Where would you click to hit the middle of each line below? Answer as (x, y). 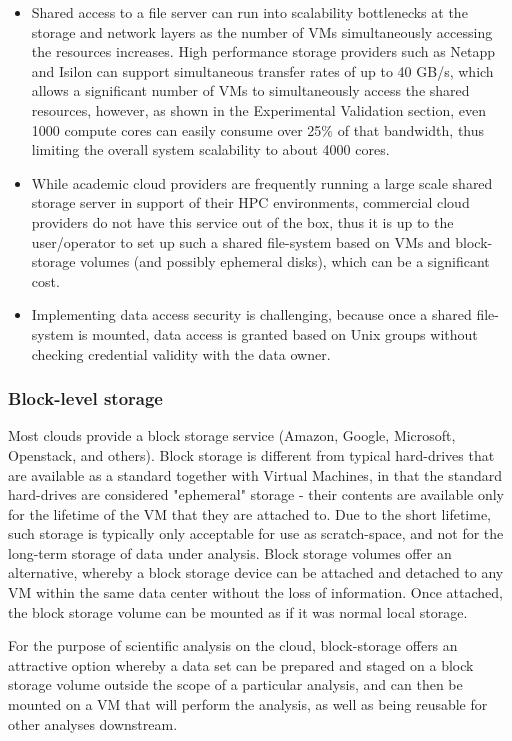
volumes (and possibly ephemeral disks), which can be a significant (285, 261)
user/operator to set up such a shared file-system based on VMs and (241, 241)
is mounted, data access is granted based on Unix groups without (278, 333)
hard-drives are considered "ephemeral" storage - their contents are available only (256, 494)
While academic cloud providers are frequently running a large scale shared (262, 182)
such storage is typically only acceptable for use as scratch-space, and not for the (256, 533)
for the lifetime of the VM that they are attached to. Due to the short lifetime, (249, 513)
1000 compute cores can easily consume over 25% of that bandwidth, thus (258, 129)
